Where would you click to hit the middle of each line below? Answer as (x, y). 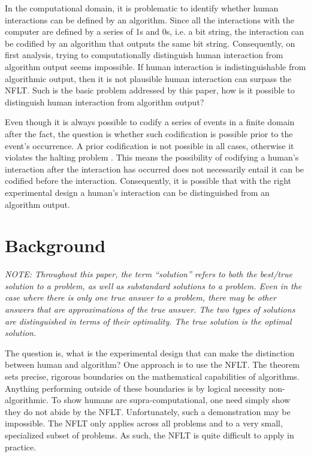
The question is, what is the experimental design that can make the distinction (150, 352)
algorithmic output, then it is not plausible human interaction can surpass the (148, 78)
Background (55, 245)
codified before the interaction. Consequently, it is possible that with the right (148, 181)
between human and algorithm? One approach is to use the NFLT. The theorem (152, 364)
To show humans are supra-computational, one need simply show (171, 400)
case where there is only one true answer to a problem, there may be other (141, 297)
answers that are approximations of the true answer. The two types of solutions (150, 309)
